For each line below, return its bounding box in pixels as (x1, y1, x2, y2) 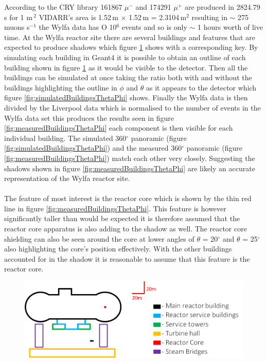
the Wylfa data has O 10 (39, 22, 117, 32)
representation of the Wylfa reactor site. (4, 173, 130, 184)
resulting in (191, 11, 227, 22)
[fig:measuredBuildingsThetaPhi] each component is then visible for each (4, 122, 233, 133)
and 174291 (135, 2, 171, 12)
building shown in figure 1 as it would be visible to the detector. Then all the (4, 62, 248, 73)
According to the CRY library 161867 (4, 2, 122, 12)
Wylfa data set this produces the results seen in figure (4, 112, 174, 123)
